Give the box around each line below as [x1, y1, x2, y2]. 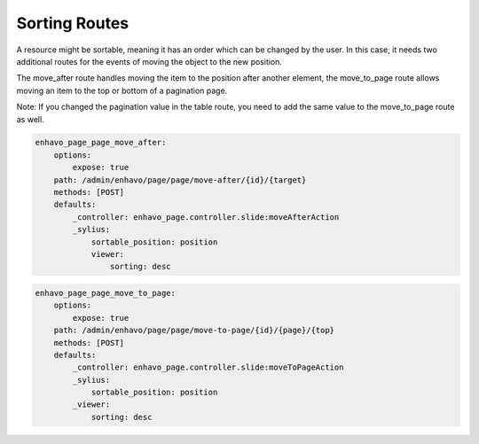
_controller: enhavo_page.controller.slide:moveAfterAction [72, 212, 340, 222]
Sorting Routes [16, 13, 130, 33]
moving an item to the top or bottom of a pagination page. [16, 85, 228, 96]
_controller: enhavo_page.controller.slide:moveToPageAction [72, 362, 344, 372]
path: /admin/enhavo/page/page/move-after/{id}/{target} [53, 175, 307, 185]
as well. [16, 113, 44, 124]
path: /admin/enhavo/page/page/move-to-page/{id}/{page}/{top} [53, 325, 335, 336]
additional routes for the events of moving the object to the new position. [16, 56, 283, 66]
